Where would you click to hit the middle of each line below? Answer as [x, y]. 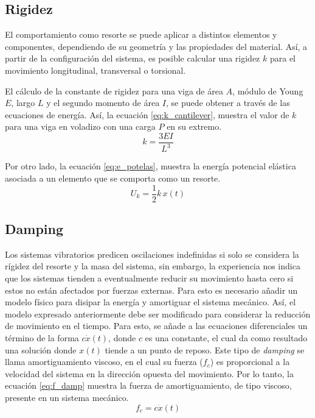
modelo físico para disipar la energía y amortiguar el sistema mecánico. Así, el [151, 302]
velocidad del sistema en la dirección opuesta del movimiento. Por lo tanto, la [149, 373]
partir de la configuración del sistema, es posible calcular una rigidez [133, 58]
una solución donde [41, 349]
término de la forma [42, 337]
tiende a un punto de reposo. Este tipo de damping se [205, 349]
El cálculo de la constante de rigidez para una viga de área [114, 90]
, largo [23, 103]
